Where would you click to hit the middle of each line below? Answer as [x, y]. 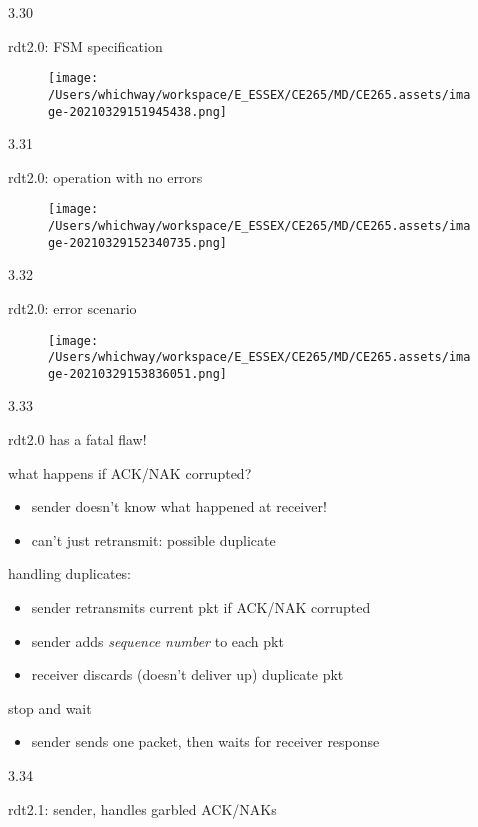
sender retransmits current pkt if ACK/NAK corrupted [201, 607]
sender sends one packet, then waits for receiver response [205, 741]
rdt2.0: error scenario [72, 307]
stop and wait [50, 707]
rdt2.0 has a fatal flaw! [77, 439]
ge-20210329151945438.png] [137, 111]
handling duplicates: [70, 573]
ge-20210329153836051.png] [137, 373]
